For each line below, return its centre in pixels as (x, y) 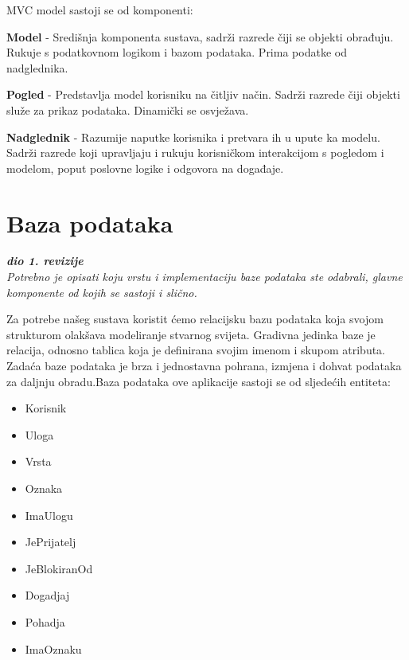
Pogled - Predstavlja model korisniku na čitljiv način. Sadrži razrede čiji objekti (203, 94)
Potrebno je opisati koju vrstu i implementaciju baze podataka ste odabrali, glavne (204, 277)
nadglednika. (37, 67)
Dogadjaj (47, 595)
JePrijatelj (51, 542)
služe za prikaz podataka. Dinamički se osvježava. (128, 109)
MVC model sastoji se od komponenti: (100, 10)
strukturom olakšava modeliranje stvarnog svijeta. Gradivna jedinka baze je (191, 334)
